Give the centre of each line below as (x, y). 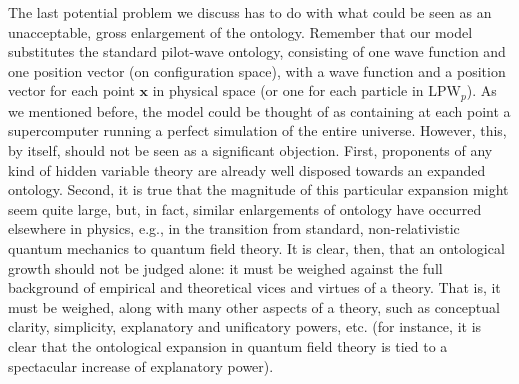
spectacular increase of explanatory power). (141, 365)
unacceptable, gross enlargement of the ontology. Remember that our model (240, 31)
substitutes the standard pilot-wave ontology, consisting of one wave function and (257, 51)
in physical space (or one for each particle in (288, 90)
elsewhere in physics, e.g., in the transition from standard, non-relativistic (234, 228)
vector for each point (71, 90)
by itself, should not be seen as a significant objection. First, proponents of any (250, 150)
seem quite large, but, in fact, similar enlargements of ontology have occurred (245, 208)
